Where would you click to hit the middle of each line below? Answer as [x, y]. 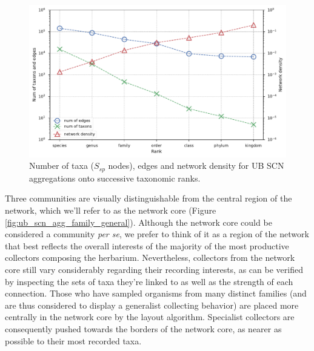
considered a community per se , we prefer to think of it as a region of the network [157, 234]
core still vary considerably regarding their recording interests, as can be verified [154, 269]
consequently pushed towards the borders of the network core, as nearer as [143, 328]
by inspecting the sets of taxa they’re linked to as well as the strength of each [149, 281]
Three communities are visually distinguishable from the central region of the [149, 198]
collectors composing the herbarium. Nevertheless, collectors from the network [150, 258]
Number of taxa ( [62, 166]
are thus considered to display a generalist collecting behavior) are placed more [152, 305]
